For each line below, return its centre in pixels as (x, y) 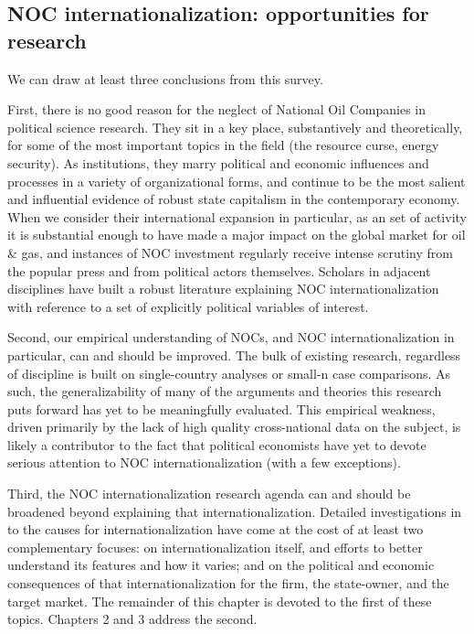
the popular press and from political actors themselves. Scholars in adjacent (219, 270)
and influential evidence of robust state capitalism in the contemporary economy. (234, 199)
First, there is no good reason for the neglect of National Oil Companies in (216, 109)
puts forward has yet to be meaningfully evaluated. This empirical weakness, (221, 408)
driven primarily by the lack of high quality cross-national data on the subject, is (234, 427)
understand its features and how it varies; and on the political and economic (221, 565)
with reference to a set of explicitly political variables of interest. (188, 306)
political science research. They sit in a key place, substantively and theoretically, (235, 127)
